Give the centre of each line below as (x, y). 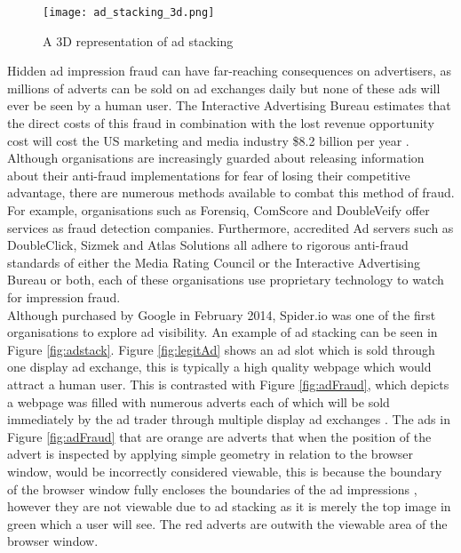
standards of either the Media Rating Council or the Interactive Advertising (214, 262)
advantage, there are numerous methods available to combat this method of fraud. (231, 192)
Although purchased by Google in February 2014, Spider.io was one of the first (222, 314)
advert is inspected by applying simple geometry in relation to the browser (211, 454)
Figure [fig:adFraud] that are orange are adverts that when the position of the (219, 436)
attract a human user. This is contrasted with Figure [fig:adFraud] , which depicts (228, 384)
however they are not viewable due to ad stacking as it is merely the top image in (229, 506)
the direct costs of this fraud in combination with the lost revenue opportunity (221, 123)
